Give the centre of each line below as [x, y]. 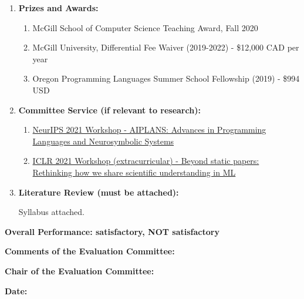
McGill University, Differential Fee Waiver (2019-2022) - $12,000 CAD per [166, 47]
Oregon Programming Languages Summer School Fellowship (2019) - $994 [166, 78]
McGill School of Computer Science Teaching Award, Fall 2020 [145, 27]
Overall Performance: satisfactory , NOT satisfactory [112, 231]
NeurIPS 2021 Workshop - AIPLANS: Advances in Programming [149, 130]
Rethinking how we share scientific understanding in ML [134, 172]
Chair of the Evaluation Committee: [80, 271]
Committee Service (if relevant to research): [109, 110]
